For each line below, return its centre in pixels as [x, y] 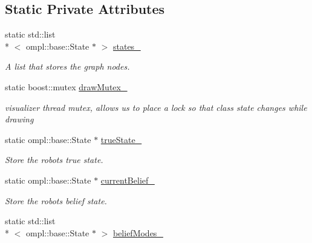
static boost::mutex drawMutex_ [66, 86]
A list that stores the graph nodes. [67, 66]
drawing [19, 119]
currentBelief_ [128, 180]
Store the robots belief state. [56, 200]
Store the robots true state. [54, 160]
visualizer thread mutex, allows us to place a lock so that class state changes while [156, 107]
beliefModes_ [138, 232]
